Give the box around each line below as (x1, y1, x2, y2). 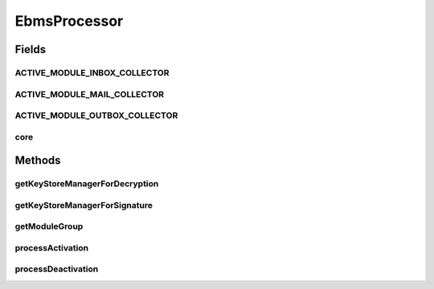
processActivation (14, 242, 88, 253)
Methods (14, 153, 61, 168)
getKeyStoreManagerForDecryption (14, 178, 159, 189)
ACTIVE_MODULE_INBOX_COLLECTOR (14, 67, 170, 78)
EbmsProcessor (14, 12, 124, 30)
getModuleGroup (14, 221, 84, 232)
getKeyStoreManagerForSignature (14, 199, 153, 210)
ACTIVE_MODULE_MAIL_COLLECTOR (14, 88, 165, 100)
